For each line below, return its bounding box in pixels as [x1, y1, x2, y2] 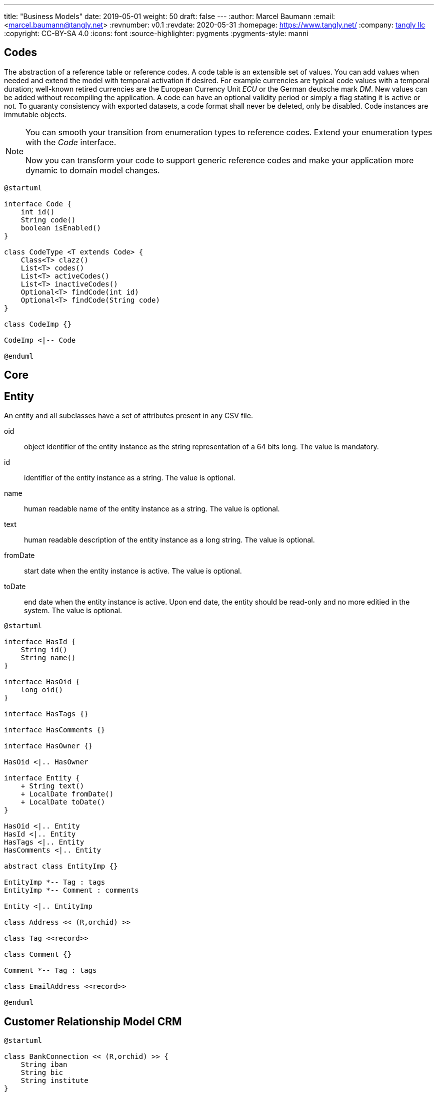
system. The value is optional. [24, 606, 122, 615]
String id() [20, 646, 67, 654]
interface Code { [4, 199, 71, 208]
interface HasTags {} [4, 710, 88, 718]
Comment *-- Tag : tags [4, 966, 97, 975]
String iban [20, 1060, 67, 1068]
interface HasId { [4, 638, 76, 646]
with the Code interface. [25, 137, 116, 147]
